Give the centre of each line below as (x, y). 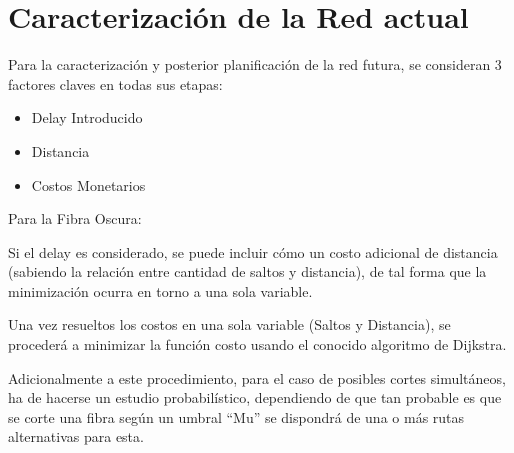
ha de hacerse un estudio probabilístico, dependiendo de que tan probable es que (255, 397)
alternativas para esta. (76, 436)
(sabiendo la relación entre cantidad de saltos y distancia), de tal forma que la (247, 271)
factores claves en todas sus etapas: (115, 83)
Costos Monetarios (88, 184)
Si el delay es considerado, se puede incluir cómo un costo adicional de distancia (253, 251)
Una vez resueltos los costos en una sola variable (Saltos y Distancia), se (229, 324)
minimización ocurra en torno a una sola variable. (160, 290)
